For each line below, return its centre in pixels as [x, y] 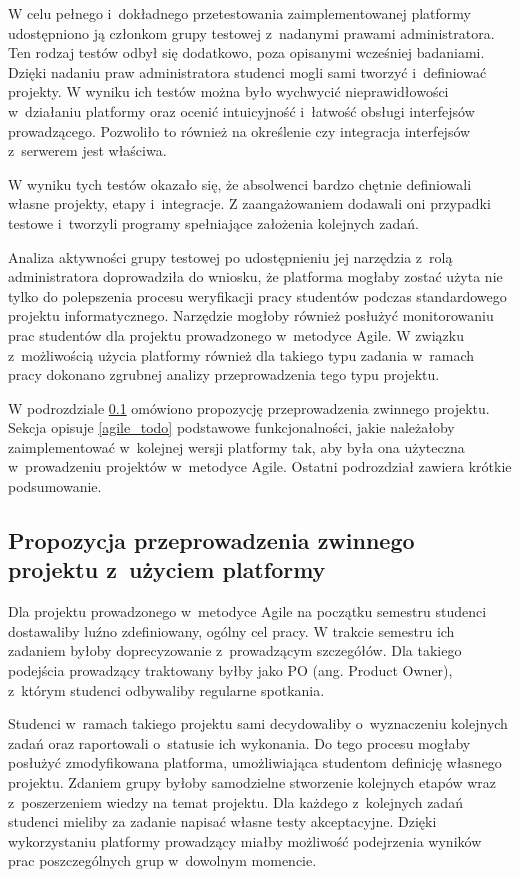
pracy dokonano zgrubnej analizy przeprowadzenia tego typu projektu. [224, 374]
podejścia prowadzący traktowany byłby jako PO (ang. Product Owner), [230, 670]
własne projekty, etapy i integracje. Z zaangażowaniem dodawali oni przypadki [249, 203]
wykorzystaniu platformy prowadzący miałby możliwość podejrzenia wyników [245, 840]
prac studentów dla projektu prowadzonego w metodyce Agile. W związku [236, 334]
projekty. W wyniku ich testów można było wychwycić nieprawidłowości [228, 91]
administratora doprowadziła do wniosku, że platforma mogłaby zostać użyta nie [255, 276]
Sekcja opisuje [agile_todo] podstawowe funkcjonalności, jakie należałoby [231, 427]
